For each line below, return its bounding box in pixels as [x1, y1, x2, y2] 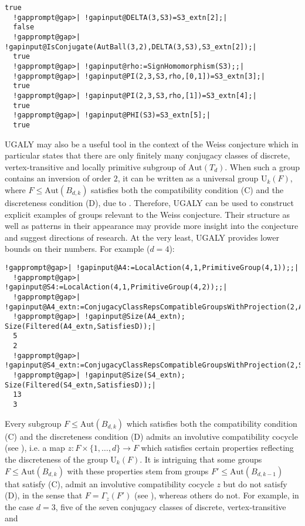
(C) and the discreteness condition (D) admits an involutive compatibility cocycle [5, 430, 298, 442]
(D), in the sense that [5, 489, 83, 501]
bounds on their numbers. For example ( [5, 242, 150, 255]
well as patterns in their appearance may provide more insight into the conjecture [5, 220, 299, 232]
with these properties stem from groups [67, 464, 209, 477]
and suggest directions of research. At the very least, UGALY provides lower [5, 231, 280, 243]
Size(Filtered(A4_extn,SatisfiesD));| [5, 322, 156, 331]
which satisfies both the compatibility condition [126, 417, 297, 429]
